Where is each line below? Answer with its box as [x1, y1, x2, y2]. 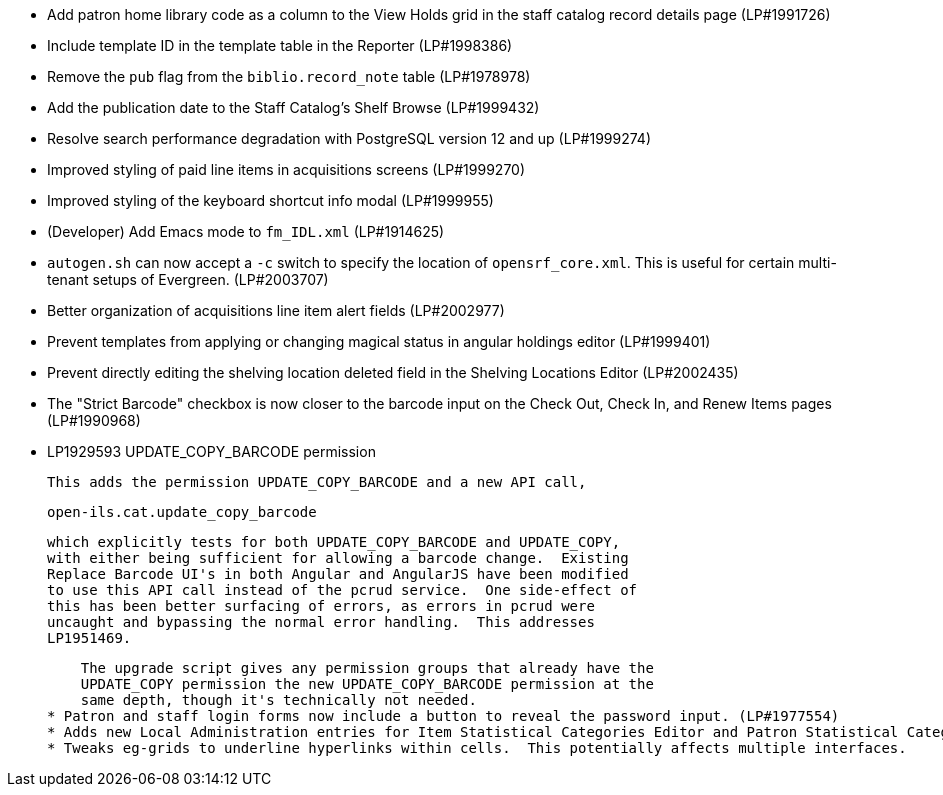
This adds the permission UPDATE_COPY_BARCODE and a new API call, [47, 474, 587, 490]
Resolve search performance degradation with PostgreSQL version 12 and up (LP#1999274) [47, 130, 651, 147]
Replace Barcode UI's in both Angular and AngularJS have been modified [47, 566, 629, 582]
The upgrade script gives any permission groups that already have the [80, 660, 654, 676]
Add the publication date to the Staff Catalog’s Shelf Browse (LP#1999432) [47, 99, 540, 116]
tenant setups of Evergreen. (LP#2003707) [47, 271, 329, 288]
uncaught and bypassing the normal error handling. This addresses [47, 614, 595, 630]
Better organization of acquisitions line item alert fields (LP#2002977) [47, 302, 505, 319]
